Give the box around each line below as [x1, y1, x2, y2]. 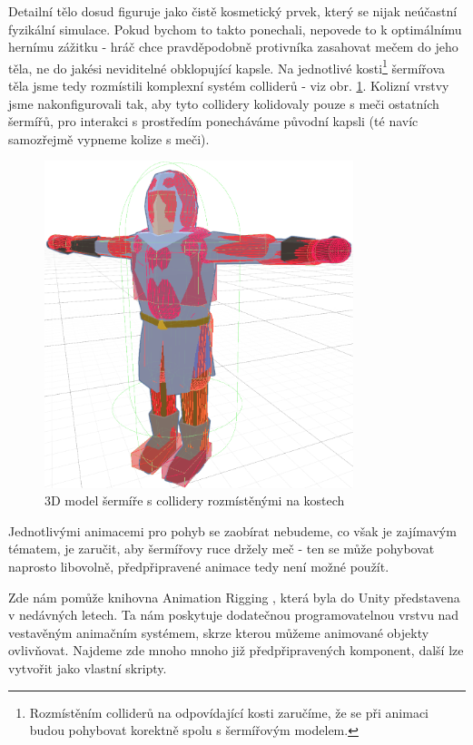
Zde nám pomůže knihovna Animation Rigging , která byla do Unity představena [8, 587, 460, 606]
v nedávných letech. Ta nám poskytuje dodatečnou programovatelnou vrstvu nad [8, 605, 459, 624]
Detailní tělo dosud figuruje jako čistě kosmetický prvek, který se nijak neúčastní [8, 2, 458, 20]
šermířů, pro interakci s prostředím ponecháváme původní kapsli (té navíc [8, 112, 419, 131]
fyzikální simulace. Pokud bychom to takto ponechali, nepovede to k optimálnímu [8, 19, 462, 38]
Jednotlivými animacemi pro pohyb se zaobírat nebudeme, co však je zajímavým [8, 521, 457, 540]
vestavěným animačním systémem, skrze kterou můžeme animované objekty [8, 622, 429, 642]
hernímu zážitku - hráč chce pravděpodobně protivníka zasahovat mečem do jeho [8, 37, 458, 56]
